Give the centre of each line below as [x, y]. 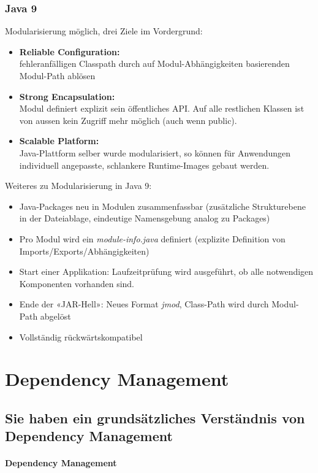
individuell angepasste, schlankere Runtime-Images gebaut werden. [144, 165]
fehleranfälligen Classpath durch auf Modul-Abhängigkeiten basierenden [154, 63]
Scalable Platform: [59, 141]
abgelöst [55, 316]
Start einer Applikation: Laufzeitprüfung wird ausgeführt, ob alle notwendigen [166, 271]
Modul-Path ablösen [57, 75]
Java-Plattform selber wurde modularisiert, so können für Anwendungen [155, 152]
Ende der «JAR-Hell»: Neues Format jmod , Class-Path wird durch [144, 304]
